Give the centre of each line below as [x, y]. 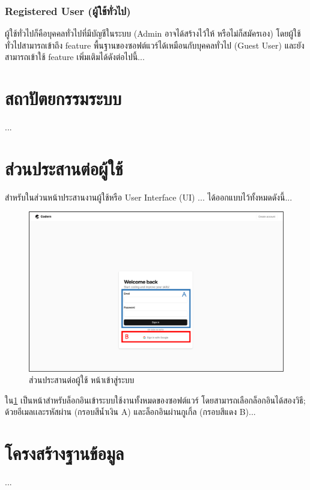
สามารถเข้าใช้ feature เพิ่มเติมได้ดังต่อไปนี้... [75, 57]
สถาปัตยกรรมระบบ [63, 98]
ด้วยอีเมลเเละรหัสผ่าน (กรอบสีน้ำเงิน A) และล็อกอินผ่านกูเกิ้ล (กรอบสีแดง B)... [130, 412]
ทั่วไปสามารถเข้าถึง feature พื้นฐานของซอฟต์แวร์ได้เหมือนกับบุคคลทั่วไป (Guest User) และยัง [155, 45]
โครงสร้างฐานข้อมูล [65, 453]
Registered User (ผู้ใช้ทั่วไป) [68, 11]
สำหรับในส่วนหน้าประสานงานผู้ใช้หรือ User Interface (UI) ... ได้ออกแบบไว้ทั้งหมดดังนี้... [149, 197]
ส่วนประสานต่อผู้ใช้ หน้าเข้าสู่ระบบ [82, 380]
